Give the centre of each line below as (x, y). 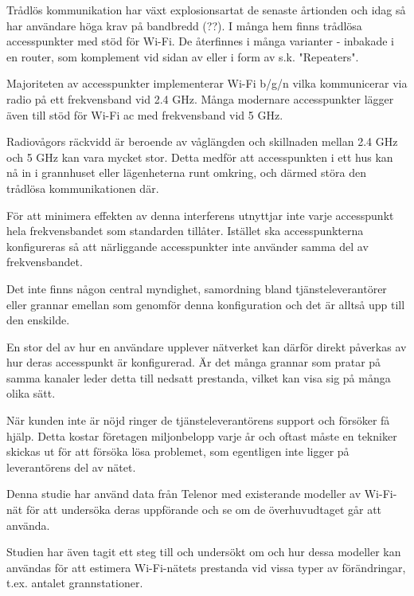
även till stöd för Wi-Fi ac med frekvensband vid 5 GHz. (145, 114)
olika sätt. (31, 393)
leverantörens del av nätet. (71, 467)
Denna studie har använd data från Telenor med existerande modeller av (184, 494)
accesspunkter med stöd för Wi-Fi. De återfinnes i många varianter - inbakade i (200, 41)
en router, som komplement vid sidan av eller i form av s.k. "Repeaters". (183, 56)
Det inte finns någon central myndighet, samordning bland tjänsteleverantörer (197, 288)
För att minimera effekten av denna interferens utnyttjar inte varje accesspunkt (200, 215)
